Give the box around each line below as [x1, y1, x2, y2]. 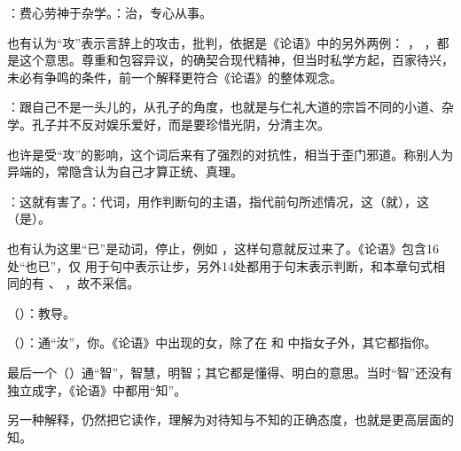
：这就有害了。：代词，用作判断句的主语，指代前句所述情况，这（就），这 [7, 191, 429, 210]
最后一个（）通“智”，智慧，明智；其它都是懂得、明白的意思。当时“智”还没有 [7, 362, 453, 381]
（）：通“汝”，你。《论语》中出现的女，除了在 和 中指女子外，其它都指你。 [7, 333, 437, 352]
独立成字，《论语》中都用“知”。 [7, 380, 187, 399]
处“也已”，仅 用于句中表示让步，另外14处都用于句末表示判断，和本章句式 [7, 256, 433, 275]
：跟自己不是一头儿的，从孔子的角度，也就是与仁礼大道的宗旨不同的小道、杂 [7, 97, 454, 116]
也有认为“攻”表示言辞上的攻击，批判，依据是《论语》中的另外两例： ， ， [7, 33, 437, 51]
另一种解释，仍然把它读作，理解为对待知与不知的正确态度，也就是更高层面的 [7, 410, 454, 429]
